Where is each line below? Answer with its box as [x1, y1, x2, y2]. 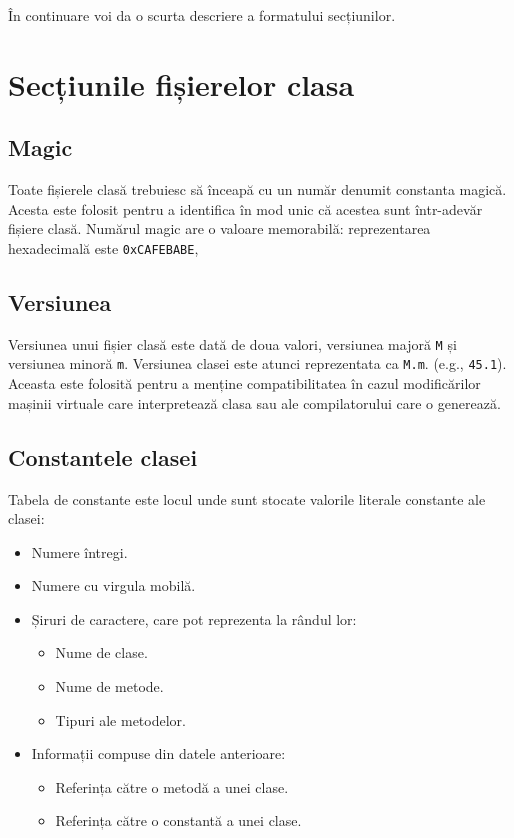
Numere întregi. [31, 541, 128, 562]
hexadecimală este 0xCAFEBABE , [8, 237, 199, 258]
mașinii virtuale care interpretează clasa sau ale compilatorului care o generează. [8, 392, 501, 413]
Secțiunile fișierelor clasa [8, 63, 355, 104]
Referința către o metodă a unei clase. [55, 776, 289, 797]
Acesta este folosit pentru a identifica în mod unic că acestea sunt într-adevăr [8, 198, 483, 219]
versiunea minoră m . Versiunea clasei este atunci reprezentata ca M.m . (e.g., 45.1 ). [8, 353, 507, 374]
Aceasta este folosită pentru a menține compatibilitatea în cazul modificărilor [8, 373, 481, 394]
